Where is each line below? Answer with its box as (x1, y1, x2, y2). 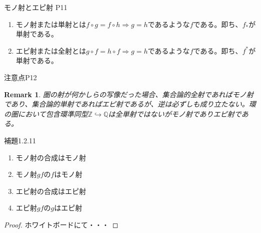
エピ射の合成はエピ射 (16, 185, 86, 196)
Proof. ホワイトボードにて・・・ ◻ (4, 219, 119, 229)
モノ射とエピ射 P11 (4, 2, 68, 12)
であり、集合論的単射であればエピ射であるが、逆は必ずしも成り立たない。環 (4, 99, 256, 109)
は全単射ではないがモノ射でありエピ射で (108, 108, 241, 119)
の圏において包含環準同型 (4, 108, 88, 119)
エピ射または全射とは (16, 45, 86, 56)
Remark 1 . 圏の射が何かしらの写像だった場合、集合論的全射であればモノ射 (4, 89, 253, 99)
